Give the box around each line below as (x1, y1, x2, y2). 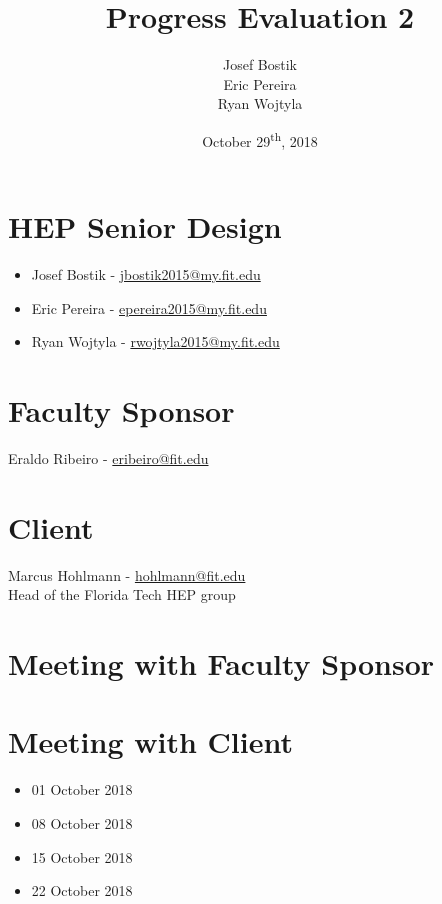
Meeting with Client (8, 721, 293, 762)
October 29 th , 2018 (202, 127, 318, 151)
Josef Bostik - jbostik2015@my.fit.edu (31, 264, 261, 285)
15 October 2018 (31, 846, 133, 867)
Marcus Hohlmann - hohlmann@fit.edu (8, 564, 246, 585)
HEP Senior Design (8, 206, 282, 247)
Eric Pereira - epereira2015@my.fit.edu (31, 297, 267, 318)
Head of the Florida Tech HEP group (8, 584, 236, 605)
